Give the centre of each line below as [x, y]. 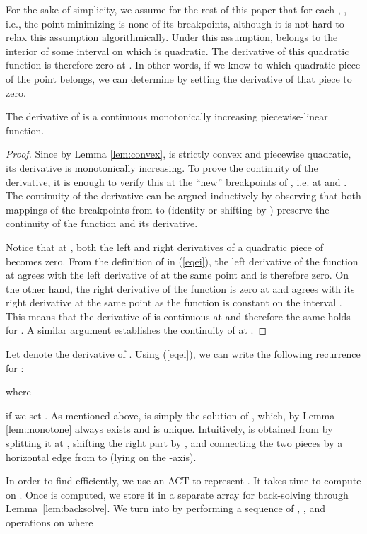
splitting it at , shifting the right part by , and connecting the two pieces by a [174, 443]
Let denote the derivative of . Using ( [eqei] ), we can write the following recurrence [183, 354]
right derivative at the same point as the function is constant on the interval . [174, 302]
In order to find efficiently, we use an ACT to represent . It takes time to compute [183, 481]
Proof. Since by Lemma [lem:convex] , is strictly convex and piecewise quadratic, [179, 154]
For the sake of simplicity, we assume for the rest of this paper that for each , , [176, 9]
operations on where [49, 522]
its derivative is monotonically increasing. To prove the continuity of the [162, 167]
